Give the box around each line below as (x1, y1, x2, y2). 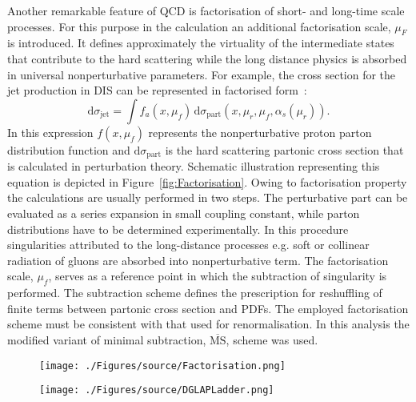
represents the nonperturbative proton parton (148, 123, 372, 140)
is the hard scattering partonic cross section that (165, 141, 404, 158)
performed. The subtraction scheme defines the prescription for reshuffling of (7, 284, 382, 301)
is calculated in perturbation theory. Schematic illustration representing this (7, 158, 380, 175)
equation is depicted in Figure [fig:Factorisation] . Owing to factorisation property (7, 173, 407, 190)
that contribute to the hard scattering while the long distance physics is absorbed (7, 50, 407, 66)
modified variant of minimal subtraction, (7, 331, 206, 348)
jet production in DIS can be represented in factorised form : (7, 82, 307, 98)
